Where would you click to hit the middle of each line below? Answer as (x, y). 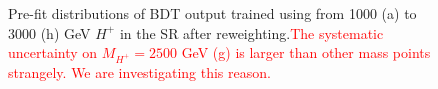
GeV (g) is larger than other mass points (306, 52)
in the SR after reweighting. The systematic (251, 32)
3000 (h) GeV (49, 32)
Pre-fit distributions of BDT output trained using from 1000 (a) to (212, 13)
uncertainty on (53, 52)
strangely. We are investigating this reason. (139, 71)
